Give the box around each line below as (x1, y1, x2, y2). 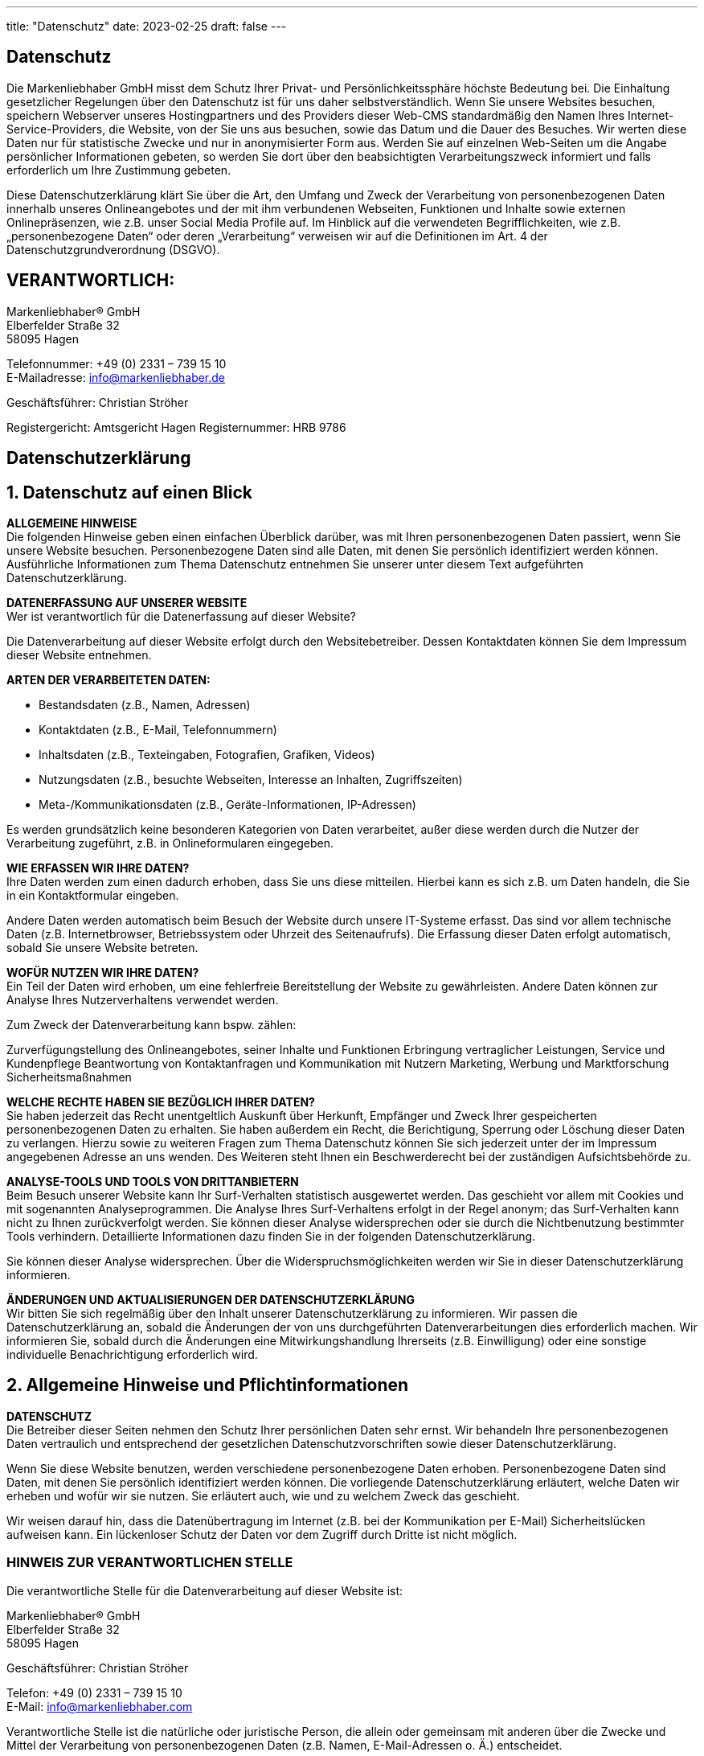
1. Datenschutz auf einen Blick (6, 482, 253, 503)
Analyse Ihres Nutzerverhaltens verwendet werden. (6, 992, 279, 1007)
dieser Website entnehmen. (6, 647, 152, 662)
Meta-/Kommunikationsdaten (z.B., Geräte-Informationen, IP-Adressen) (39, 797, 416, 811)
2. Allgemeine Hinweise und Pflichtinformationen (6, 1375, 409, 1396)
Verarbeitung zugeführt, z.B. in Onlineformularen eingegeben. (6, 835, 334, 850)
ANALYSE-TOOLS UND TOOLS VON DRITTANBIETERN (6, 1174, 299, 1188)
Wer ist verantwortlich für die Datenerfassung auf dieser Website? (6, 609, 356, 623)
